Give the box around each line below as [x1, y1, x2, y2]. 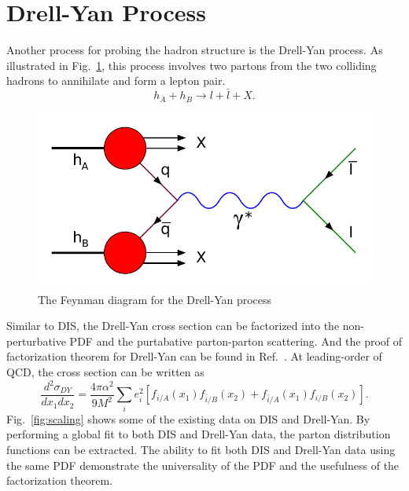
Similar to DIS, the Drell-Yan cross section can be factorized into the [6, 317, 340, 334]
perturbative [6, 332, 66, 349]
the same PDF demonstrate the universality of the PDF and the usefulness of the [6, 456, 400, 473]
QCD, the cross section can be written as [6, 363, 204, 379]
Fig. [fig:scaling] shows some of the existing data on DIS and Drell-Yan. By [6, 410, 370, 427]
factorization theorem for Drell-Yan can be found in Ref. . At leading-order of [6, 348, 382, 365]
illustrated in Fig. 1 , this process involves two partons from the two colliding [6, 57, 377, 73]
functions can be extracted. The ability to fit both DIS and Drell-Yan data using [6, 441, 396, 457]
